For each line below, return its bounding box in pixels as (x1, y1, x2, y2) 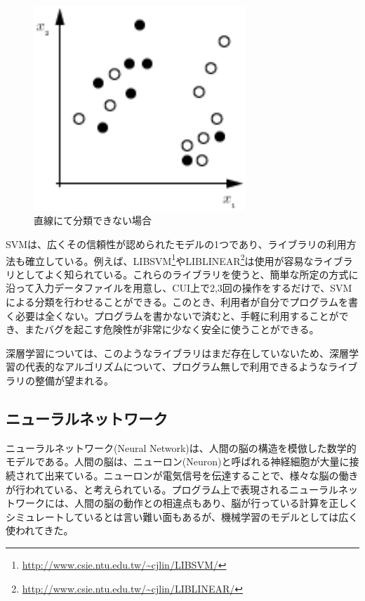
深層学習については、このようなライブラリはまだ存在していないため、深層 (6, 345, 349, 360)
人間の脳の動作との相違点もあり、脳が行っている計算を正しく (74, 496, 359, 510)
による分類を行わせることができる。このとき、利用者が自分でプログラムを (6, 295, 348, 309)
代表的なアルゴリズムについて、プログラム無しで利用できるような (25, 359, 328, 374)
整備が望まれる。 (34, 373, 114, 387)
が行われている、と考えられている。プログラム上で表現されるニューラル (6, 482, 339, 496)
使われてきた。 (6, 523, 74, 538)
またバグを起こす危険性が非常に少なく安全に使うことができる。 (25, 322, 319, 337)
